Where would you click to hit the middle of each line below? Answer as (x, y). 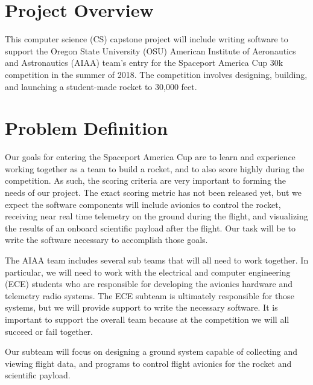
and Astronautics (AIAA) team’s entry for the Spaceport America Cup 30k (144, 63)
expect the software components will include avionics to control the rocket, (143, 204)
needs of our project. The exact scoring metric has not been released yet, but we (153, 192)
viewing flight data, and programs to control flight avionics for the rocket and (148, 363)
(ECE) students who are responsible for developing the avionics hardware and (149, 284)
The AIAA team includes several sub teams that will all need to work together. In (157, 260)
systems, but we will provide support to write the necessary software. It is (141, 307)
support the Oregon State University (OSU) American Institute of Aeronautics (150, 50)
